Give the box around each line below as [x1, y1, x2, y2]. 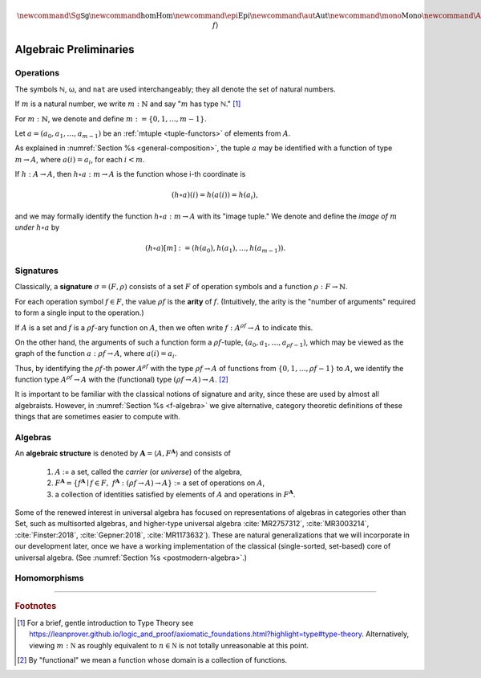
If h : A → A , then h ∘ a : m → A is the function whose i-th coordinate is [14, 169, 246, 179]
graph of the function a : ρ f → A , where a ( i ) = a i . [14, 349, 177, 361]
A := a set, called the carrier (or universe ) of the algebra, [55, 467, 242, 476]
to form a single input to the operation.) [14, 308, 144, 317]
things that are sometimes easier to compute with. [14, 412, 180, 422]
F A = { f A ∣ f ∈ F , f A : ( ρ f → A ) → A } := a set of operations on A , [55, 476, 265, 488]
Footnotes [14, 601, 57, 612]
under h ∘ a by [14, 223, 60, 232]
